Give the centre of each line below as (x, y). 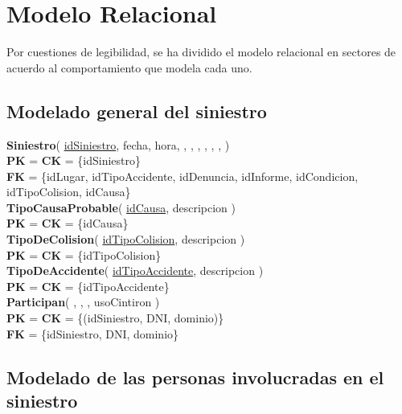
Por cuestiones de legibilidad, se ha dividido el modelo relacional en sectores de (201, 52)
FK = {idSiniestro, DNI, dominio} (93, 333)
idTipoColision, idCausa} (69, 192)
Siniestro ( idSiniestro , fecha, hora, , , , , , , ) (118, 144)
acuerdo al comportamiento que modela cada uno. (129, 67)
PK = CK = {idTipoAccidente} (88, 286)
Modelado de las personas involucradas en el (195, 377)
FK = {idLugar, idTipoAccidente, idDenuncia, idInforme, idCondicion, (183, 176)
